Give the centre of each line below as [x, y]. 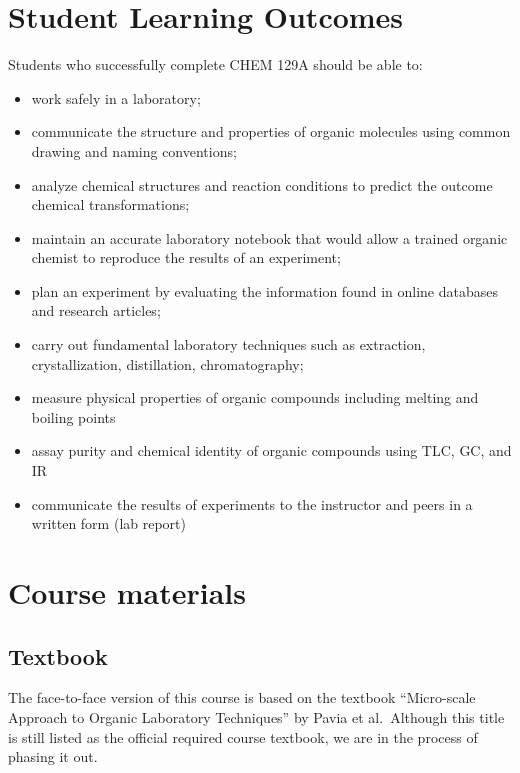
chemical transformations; [110, 204]
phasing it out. [53, 756]
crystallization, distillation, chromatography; [167, 363]
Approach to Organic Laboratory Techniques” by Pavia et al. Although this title [256, 716]
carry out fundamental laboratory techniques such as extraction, [228, 344]
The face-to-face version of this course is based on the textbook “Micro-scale [242, 697]
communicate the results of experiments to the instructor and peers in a [252, 503]
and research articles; [96, 310]
